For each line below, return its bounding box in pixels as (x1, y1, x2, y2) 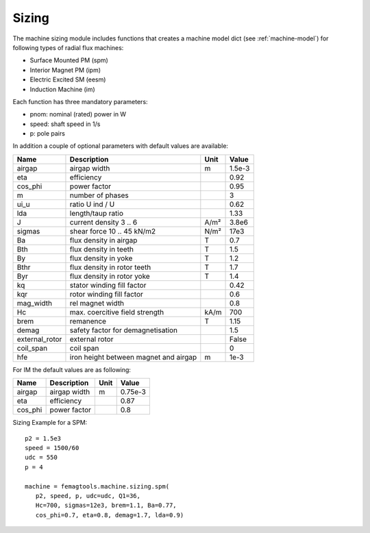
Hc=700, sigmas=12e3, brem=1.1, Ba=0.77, (35, 501, 177, 510)
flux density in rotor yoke (69, 271, 150, 281)
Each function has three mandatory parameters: (12, 97, 148, 106)
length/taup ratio (69, 208, 123, 218)
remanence (69, 316, 106, 325)
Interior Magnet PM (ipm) (29, 66, 101, 74)
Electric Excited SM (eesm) (29, 75, 106, 84)
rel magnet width (69, 298, 125, 308)
